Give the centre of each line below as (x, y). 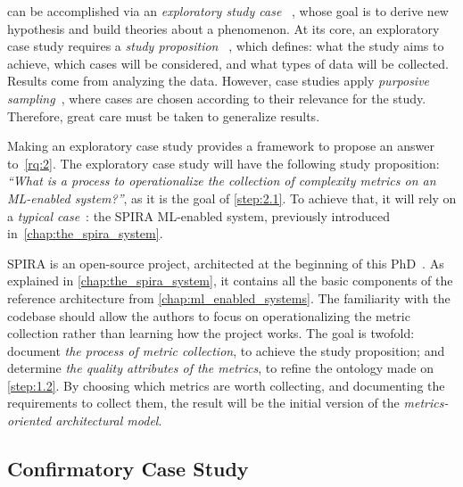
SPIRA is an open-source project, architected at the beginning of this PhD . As (226, 263)
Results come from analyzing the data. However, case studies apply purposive (219, 81)
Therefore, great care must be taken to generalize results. (164, 116)
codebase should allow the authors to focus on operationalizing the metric (209, 315)
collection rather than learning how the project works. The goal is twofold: (211, 333)
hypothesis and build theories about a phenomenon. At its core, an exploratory (223, 28)
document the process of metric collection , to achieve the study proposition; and (226, 350)
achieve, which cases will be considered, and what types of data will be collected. (228, 63)
